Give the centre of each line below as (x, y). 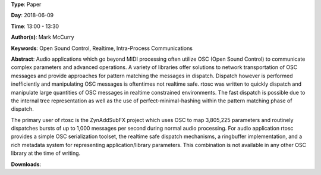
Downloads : (26, 164)
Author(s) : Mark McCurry (43, 37)
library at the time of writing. (46, 153)
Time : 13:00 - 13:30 (35, 26)
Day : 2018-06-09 (32, 15)
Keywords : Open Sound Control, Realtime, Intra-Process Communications (102, 48)
